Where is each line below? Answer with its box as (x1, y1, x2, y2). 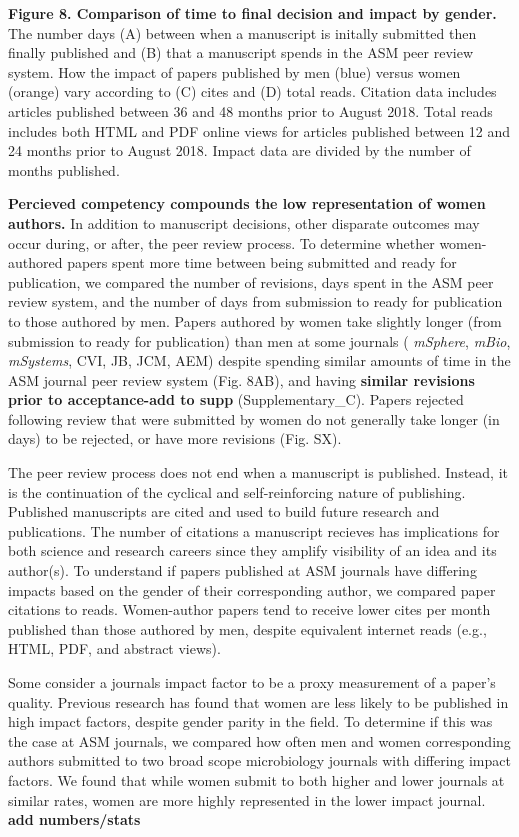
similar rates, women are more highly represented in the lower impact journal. (8, 789, 486, 810)
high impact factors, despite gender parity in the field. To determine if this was (8, 711, 493, 732)
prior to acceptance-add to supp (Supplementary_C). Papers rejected (8, 389, 464, 410)
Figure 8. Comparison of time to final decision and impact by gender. (8, 3, 497, 23)
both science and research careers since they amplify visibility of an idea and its (8, 540, 497, 561)
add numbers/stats (8, 809, 141, 830)
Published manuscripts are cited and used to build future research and (8, 501, 440, 522)
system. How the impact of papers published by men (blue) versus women (8, 61, 461, 82)
